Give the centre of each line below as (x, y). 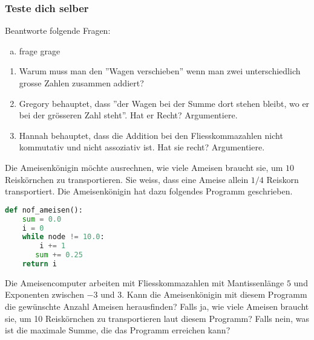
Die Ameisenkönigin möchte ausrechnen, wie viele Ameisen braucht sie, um (144, 167)
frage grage (40, 50)
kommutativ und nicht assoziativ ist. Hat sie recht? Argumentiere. (142, 147)
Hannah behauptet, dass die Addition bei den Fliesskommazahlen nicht (151, 135)
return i (39, 264)
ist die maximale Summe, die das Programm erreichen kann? (118, 330)
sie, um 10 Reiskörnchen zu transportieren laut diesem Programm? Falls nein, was (157, 318)
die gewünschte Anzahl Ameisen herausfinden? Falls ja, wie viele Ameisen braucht (157, 306)
